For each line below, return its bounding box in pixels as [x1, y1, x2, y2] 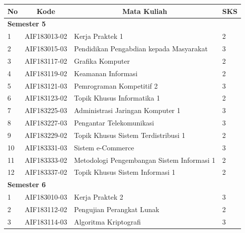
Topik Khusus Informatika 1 [74, 93, 160, 103]
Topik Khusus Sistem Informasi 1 [74, 167, 175, 177]
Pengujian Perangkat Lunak [74, 204, 160, 214]
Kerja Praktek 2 [74, 192, 123, 202]
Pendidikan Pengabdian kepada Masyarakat [74, 43, 208, 54]
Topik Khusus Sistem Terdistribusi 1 [74, 129, 185, 140]
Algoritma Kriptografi [74, 216, 141, 227]
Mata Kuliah [122, 5, 167, 16]
